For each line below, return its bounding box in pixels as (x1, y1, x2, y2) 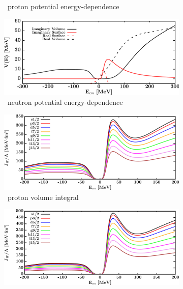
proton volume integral (7, 191, 79, 202)
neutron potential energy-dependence (7, 97, 123, 107)
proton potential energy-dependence (7, 1, 119, 11)
